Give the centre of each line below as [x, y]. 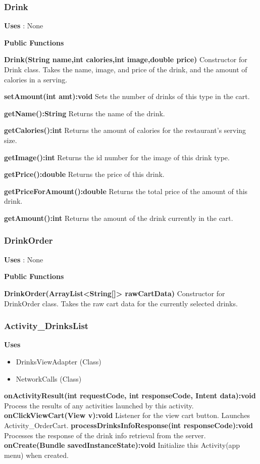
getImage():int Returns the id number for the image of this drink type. [117, 157]
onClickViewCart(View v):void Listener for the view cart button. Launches [127, 415]
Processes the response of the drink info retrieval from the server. [105, 435]
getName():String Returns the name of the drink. [85, 113]
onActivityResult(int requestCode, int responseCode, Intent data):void [130, 396]
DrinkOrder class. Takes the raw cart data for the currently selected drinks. [121, 303]
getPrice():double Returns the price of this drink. [84, 174]
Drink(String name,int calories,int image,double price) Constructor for [126, 59]
